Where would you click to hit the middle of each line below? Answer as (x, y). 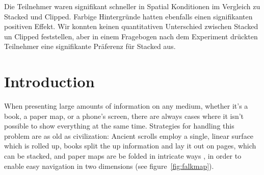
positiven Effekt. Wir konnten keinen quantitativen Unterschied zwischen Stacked (131, 26)
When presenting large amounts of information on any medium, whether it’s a (126, 106)
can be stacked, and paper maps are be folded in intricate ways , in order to (123, 156)
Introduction (49, 81)
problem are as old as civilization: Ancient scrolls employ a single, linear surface (129, 135)
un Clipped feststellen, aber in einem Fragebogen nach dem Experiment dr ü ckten (131, 36)
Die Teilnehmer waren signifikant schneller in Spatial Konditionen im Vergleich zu (132, 6)
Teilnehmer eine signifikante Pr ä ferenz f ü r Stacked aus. (90, 46)
